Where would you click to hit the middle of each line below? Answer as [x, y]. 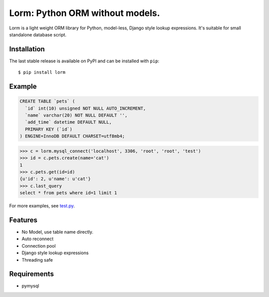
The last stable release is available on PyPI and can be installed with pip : [84, 61]
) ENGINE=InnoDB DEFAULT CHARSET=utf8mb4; [72, 136]
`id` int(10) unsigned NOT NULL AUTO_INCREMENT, [86, 108]
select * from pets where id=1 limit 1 [68, 193]
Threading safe [37, 260]
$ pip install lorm [42, 73]
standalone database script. [38, 34]
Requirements [32, 274]
